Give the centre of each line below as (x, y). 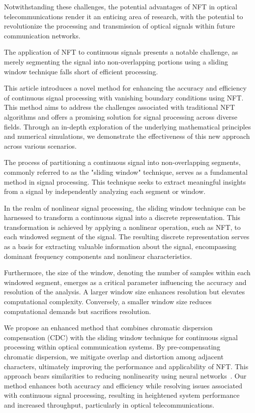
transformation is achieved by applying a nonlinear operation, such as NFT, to (122, 227)
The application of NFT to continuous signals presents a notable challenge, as (121, 52)
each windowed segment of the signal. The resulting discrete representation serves (127, 237)
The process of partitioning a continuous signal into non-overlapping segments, (122, 162)
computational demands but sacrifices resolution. (78, 311)
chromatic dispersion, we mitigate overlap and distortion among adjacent (114, 356)
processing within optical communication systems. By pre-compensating (112, 347)
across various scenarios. (40, 145)
